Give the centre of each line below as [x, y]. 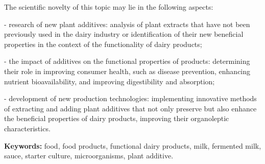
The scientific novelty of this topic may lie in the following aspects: [109, 7]
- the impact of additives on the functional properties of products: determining [127, 61]
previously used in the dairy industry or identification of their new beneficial [124, 34]
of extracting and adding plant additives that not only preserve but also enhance [130, 108]
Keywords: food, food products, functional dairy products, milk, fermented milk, [133, 145]
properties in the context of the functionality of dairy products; [103, 44]
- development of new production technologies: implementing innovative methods [130, 98]
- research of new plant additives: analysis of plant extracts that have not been [127, 24]
